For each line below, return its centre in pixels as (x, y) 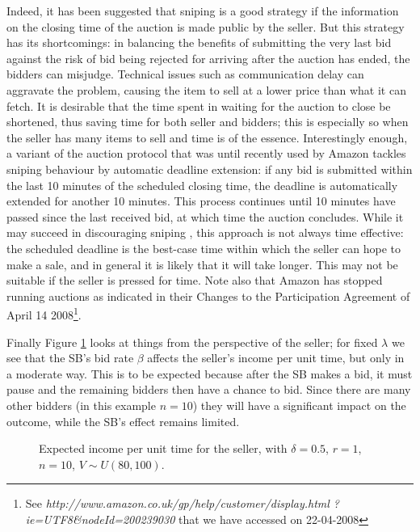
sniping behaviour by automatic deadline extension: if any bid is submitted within (210, 169)
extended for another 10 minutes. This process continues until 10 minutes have (201, 201)
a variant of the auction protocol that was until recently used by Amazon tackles (206, 153)
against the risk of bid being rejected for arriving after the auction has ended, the (208, 58)
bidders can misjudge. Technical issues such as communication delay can (185, 74)
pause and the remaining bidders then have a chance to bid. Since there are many (209, 389)
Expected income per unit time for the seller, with (163, 448)
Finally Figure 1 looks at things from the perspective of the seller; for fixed (192, 342)
